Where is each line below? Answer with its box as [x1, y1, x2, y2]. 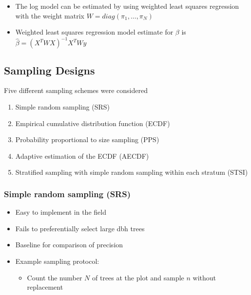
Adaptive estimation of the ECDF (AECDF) [15, 150, 149, 161]
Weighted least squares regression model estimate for [15, 27, 174, 37]
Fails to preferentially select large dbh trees [15, 223, 145, 233]
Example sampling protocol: [15, 256, 99, 266]
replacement [27, 282, 63, 292]
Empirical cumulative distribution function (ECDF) [15, 118, 170, 128]
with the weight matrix [15, 10, 85, 20]
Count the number [27, 272, 82, 282]
